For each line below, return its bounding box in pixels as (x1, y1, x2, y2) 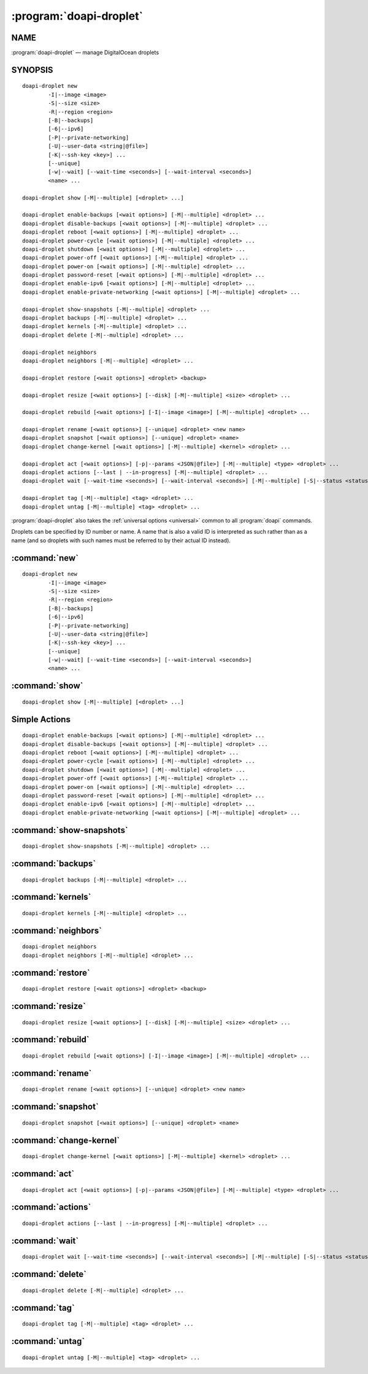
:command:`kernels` (11, 892, 91, 902)
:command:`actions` (11, 1202, 91, 1213)
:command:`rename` (11, 1068, 92, 1078)
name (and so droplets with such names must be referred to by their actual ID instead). (11, 537, 231, 544)
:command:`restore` (11, 967, 90, 978)
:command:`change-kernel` (11, 1135, 120, 1145)
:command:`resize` (11, 1001, 86, 1011)
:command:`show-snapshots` (11, 825, 128, 835)
